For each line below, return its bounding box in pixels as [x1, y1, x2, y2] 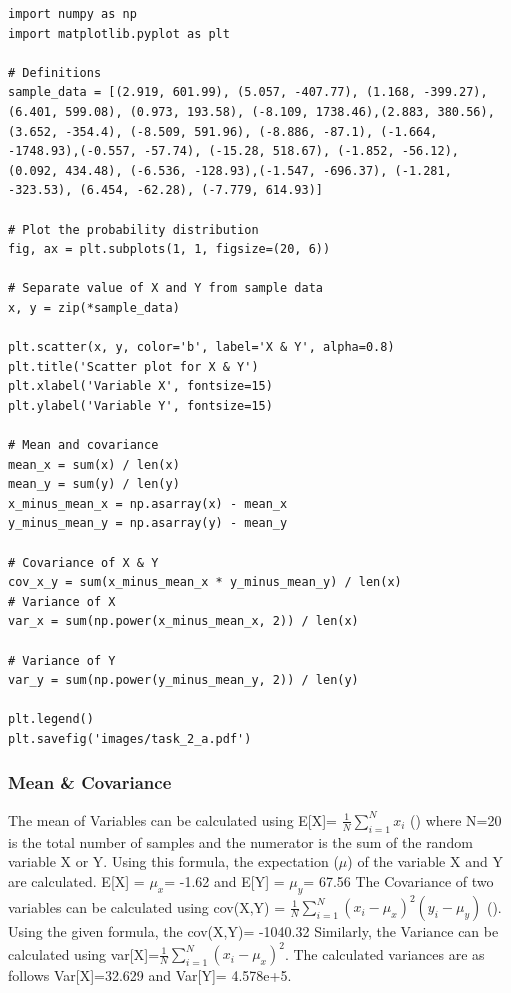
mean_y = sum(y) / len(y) [8, 477, 180, 492]
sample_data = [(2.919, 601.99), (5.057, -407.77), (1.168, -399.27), [8, 85, 488, 100]
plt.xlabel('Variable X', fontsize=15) [8, 379, 273, 394]
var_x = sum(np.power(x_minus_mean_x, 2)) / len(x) [8, 614, 359, 629]
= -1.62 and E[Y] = [164, 870, 285, 891]
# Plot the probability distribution [8, 222, 259, 237]
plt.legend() [8, 712, 94, 727]
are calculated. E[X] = [8, 870, 145, 891]
